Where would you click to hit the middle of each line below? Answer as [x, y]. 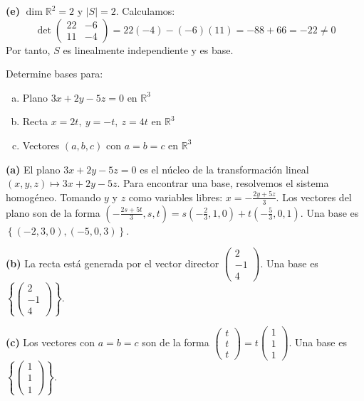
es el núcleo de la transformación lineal [224, 169]
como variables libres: [176, 197]
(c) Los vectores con [51, 342]
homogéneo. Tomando [53, 197]
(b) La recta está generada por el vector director [113, 263]
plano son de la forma [53, 212]
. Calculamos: [145, 11]
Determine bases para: [54, 74]
